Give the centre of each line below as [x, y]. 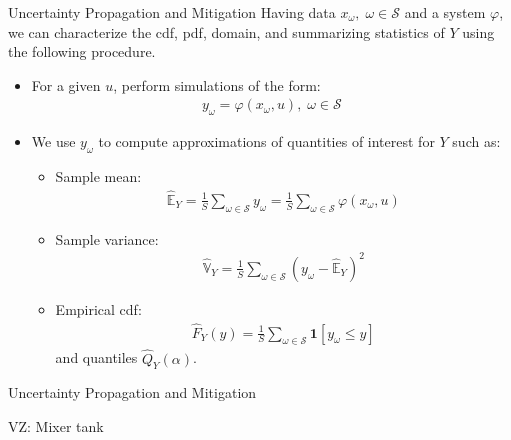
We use [53, 141]
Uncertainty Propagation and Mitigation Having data [172, 12]
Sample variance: [107, 238]
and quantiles [96, 357]
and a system [445, 12]
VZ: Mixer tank [56, 426]
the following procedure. [82, 51]
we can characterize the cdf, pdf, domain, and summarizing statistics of [226, 31]
